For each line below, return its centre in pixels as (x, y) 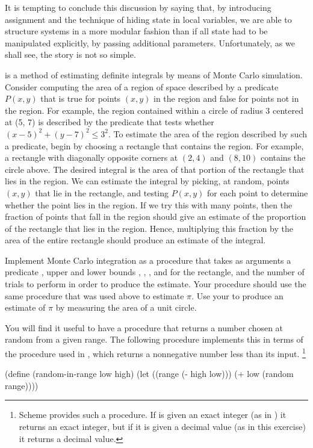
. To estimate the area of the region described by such (208, 133)
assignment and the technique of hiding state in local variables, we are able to (148, 19)
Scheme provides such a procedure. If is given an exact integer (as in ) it (153, 415)
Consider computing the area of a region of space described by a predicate (142, 86)
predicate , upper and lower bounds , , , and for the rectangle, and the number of (155, 272)
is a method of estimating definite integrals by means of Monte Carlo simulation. (154, 74)
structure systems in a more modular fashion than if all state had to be (136, 31)
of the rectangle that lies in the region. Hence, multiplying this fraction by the (149, 228)
